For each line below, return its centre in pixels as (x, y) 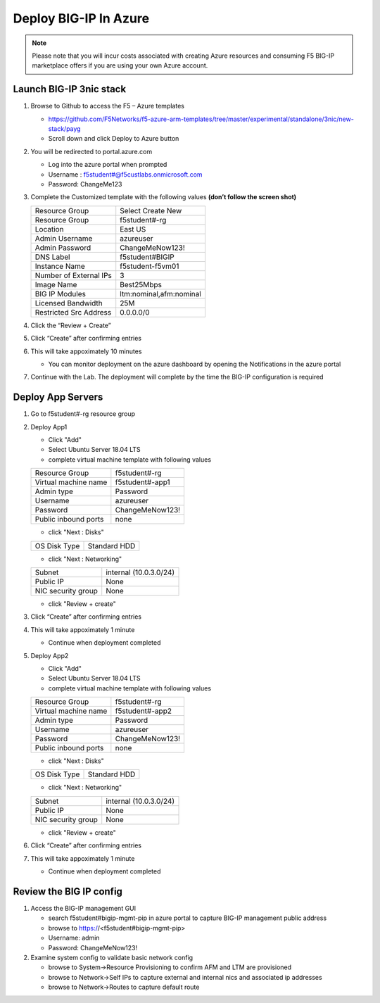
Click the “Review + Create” (71, 325)
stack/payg (64, 129)
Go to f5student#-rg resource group (83, 414)
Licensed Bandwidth (69, 303)
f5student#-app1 (142, 482)
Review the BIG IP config (68, 891)
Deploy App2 (50, 655)
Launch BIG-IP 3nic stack (70, 89)
